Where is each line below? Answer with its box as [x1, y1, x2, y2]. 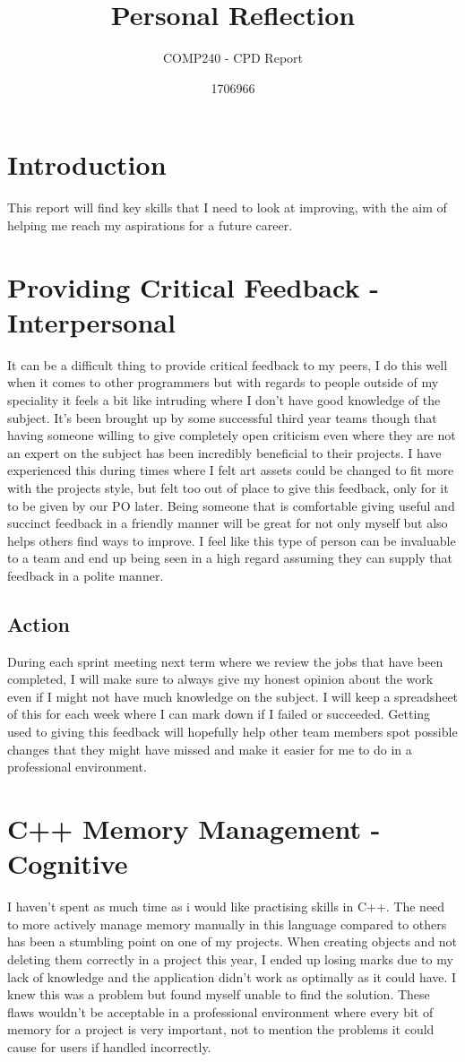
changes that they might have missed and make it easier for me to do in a [7, 739, 412, 758]
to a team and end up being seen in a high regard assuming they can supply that [7, 548, 453, 567]
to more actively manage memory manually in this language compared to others [7, 914, 447, 933]
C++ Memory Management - [7, 810, 381, 847]
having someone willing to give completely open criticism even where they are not [7, 426, 456, 445]
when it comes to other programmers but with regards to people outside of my [7, 373, 439, 392]
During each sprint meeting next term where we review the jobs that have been [7, 652, 443, 670]
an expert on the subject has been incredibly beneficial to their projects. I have [7, 443, 442, 462]
